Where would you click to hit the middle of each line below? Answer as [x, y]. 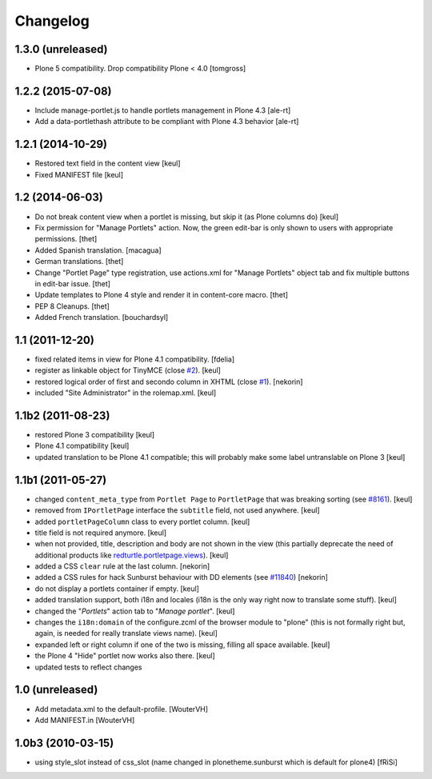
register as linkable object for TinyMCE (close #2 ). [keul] [128, 370]
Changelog [52, 21]
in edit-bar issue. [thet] [73, 283]
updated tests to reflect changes [88, 667]
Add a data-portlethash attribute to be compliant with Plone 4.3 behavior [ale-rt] [167, 122]
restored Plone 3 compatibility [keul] [95, 435]
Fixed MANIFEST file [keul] [79, 174]
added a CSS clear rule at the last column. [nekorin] [122, 566]
